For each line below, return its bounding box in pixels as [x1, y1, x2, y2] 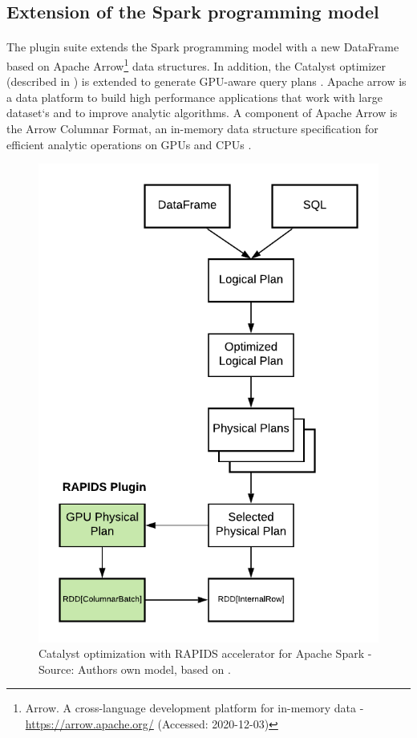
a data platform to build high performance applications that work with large [6, 88, 383, 105]
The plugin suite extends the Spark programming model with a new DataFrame [6, 39, 399, 55]
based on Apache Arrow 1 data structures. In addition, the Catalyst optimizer [6, 55, 387, 74]
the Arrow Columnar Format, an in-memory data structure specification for [6, 120, 379, 136]
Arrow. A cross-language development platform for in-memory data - [25, 699, 364, 716]
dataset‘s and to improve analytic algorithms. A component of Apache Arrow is [6, 104, 398, 121]
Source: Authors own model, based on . [38, 660, 231, 677]
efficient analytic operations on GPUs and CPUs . [6, 136, 252, 152]
